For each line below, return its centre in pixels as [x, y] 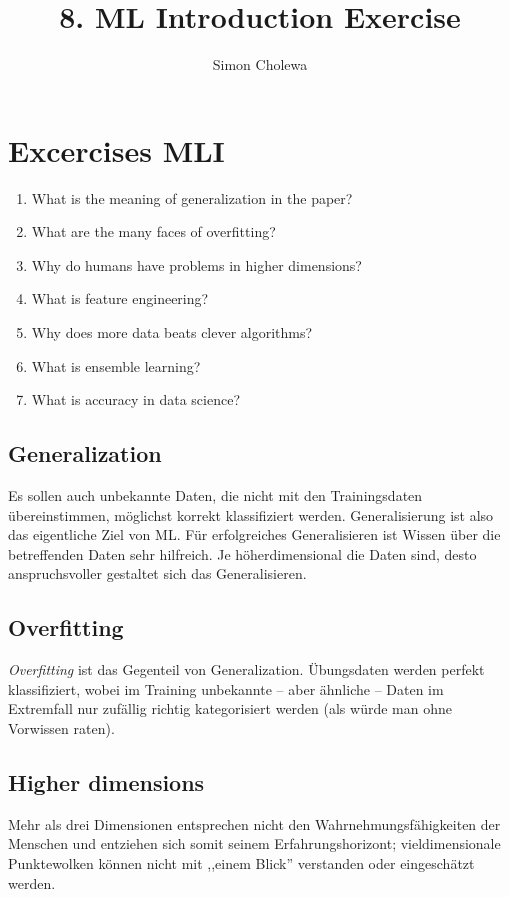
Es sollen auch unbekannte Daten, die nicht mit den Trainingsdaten [215, 495]
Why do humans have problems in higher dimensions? [196, 264]
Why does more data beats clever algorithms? [172, 332]
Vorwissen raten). [61, 727]
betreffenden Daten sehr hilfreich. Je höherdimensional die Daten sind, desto [242, 553]
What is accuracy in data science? [136, 399]
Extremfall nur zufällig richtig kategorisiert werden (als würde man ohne [230, 708]
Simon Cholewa [260, 64]
